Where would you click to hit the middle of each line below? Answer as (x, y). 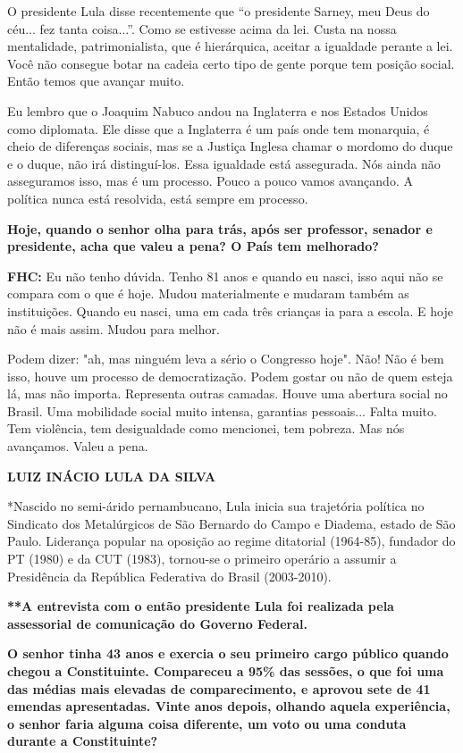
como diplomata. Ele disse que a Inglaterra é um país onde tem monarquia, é (219, 128)
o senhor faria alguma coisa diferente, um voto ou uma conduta (207, 723)
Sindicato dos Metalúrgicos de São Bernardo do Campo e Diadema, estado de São (231, 523)
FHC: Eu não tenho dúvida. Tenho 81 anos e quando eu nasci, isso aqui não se (225, 276)
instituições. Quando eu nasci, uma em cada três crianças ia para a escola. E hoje (230, 310)
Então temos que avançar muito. (96, 81)
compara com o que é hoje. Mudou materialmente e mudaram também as (208, 293)
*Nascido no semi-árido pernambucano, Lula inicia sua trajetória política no (216, 506)
